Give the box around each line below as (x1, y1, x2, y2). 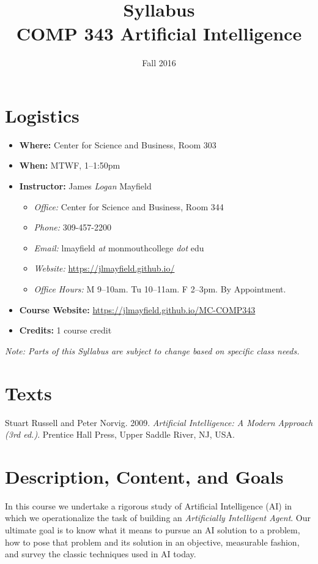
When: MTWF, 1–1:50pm (19, 159, 120, 172)
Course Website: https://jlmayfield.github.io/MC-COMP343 (19, 303, 256, 316)
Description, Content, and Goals (5, 463, 284, 489)
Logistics (5, 102, 79, 128)
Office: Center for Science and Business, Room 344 (34, 200, 224, 213)
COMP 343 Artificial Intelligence (16, 21, 302, 46)
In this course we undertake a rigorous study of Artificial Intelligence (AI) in (5, 499, 292, 512)
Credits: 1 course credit (19, 324, 112, 337)
